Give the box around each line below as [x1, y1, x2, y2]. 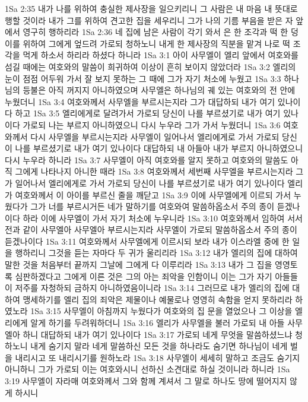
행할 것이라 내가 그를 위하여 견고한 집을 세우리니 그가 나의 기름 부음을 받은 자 [5, 14, 293, 26]
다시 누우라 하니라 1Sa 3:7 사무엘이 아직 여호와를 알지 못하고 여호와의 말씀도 [5, 153, 288, 166]
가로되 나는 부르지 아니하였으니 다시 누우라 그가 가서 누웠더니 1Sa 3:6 [23, 118, 281, 131]
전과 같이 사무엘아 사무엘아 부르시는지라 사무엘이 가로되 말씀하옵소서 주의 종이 [5, 223, 297, 236]
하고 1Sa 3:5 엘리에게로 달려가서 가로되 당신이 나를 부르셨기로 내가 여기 [15, 107, 281, 119]
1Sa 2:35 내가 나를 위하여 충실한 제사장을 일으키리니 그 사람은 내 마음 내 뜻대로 [5, 2, 298, 14]
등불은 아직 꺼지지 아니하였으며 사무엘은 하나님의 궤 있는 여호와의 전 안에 [23, 84, 296, 96]
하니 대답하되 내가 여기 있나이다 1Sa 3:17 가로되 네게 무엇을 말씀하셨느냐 [23, 328, 293, 340]
